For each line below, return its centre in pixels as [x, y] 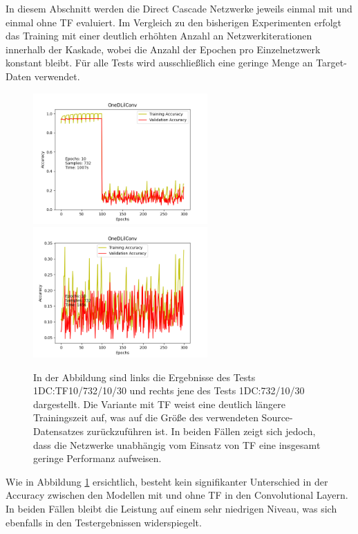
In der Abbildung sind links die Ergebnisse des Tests [144, 377]
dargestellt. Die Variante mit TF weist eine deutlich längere [160, 404]
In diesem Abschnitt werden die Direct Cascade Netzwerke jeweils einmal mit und [179, 8]
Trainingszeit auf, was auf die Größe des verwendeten [146, 417]
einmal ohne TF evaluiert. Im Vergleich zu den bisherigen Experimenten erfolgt [173, 22]
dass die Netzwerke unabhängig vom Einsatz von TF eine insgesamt [177, 444]
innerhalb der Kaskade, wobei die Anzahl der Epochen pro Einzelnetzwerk [163, 49]
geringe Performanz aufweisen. [97, 458]
